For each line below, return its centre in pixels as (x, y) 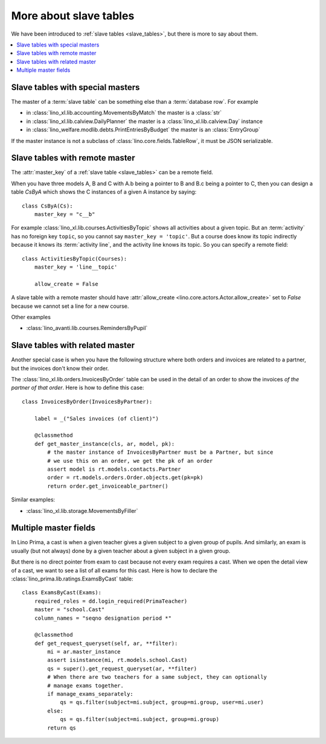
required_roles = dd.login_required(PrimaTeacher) (111, 601)
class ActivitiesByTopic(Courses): (75, 259)
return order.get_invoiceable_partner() (108, 486)
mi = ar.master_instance (84, 652)
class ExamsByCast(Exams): (62, 593)
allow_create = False (66, 284)
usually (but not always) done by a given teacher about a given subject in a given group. (121, 551)
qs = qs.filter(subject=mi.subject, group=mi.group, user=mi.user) (162, 702)
